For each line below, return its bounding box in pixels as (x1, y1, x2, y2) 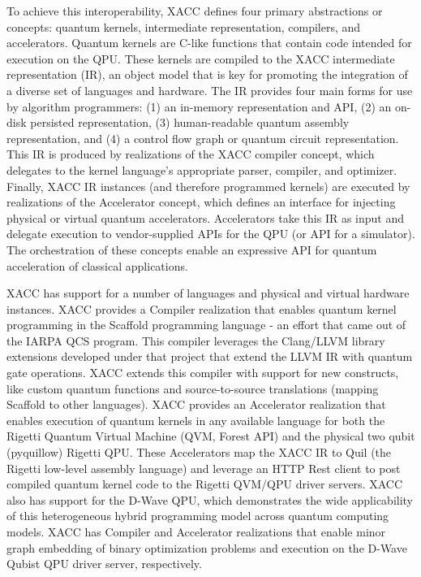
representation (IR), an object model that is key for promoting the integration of (6, 66, 408, 83)
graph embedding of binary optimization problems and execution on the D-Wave (6, 539, 407, 556)
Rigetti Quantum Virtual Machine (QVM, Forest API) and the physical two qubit (6, 427, 415, 445)
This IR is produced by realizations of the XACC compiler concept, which (6, 145, 375, 163)
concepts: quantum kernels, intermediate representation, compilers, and (6, 18, 361, 35)
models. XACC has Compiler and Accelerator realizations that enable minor (6, 523, 386, 540)
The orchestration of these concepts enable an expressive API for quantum (6, 241, 377, 258)
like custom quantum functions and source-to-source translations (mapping (6, 380, 379, 397)
